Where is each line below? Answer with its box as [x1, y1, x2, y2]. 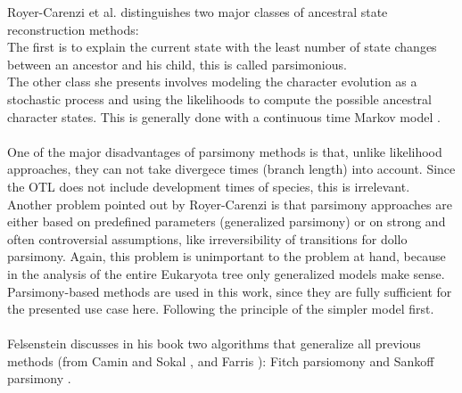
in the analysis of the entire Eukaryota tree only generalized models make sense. [7, 264, 445, 282]
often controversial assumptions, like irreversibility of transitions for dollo [7, 229, 408, 248]
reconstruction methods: [7, 20, 139, 38]
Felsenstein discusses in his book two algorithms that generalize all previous [7, 334, 421, 353]
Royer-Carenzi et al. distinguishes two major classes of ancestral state [7, 3, 388, 20]
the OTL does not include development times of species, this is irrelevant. [7, 176, 410, 195]
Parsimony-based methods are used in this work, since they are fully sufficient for [7, 282, 452, 300]
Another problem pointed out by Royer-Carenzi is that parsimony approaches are [7, 194, 452, 213]
